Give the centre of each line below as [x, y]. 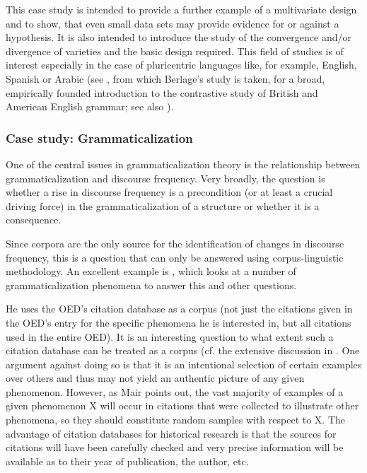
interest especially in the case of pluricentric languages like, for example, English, [181, 65]
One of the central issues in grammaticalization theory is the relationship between [183, 164]
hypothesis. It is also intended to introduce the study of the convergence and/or [179, 37]
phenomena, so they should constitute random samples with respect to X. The [176, 420]
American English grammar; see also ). [90, 106]
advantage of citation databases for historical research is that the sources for [171, 433]
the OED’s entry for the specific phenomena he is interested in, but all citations [179, 322]
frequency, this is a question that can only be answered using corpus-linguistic [175, 257]
